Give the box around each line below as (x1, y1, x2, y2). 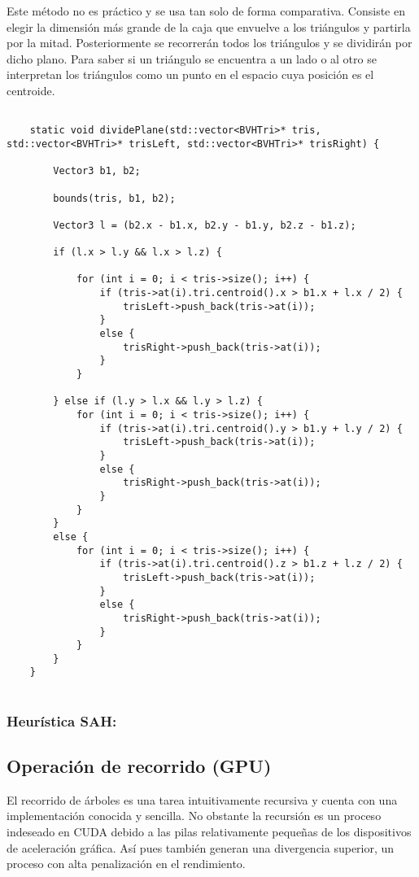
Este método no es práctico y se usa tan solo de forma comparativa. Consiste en (7, 2, 405, 19)
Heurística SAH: (7, 710, 117, 731)
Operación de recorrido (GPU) (7, 753, 272, 779)
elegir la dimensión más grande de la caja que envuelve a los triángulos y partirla (7, 18, 411, 35)
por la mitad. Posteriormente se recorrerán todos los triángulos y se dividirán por (7, 34, 412, 51)
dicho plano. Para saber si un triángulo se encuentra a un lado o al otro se (7, 50, 377, 67)
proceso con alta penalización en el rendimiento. (7, 855, 246, 872)
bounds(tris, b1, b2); (53, 192, 176, 204)
